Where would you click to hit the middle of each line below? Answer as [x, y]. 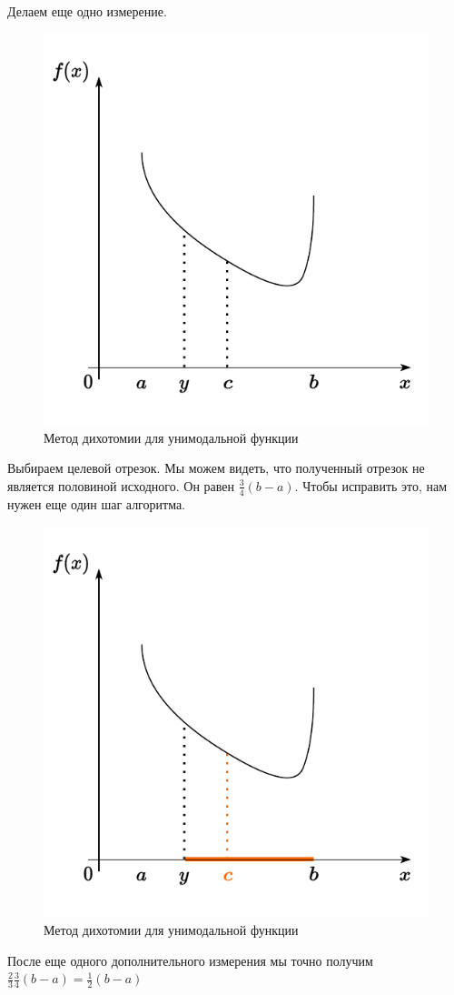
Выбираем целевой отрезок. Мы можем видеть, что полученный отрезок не [216, 468]
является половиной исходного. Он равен [121, 485]
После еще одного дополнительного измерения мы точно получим [190, 960]
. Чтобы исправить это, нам [371, 485]
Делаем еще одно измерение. [87, 11]
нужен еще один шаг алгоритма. [96, 503]
